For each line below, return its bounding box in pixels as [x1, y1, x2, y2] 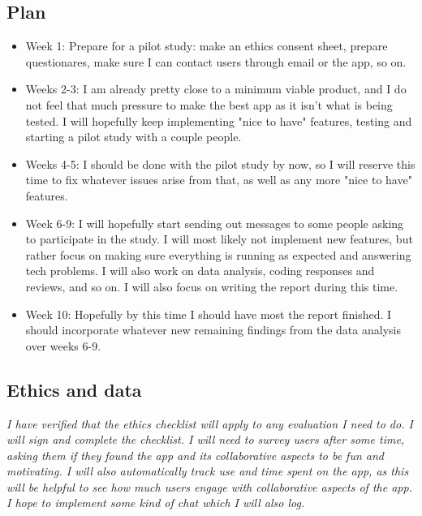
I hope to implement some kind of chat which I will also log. [6, 494, 305, 511]
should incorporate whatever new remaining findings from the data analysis [25, 321, 401, 338]
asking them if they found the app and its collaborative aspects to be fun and [6, 446, 384, 463]
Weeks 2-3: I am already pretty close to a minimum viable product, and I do [25, 80, 407, 97]
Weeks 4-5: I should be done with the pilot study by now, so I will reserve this [25, 155, 416, 172]
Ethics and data [6, 376, 142, 402]
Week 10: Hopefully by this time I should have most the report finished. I [25, 305, 392, 322]
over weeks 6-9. [25, 337, 101, 354]
